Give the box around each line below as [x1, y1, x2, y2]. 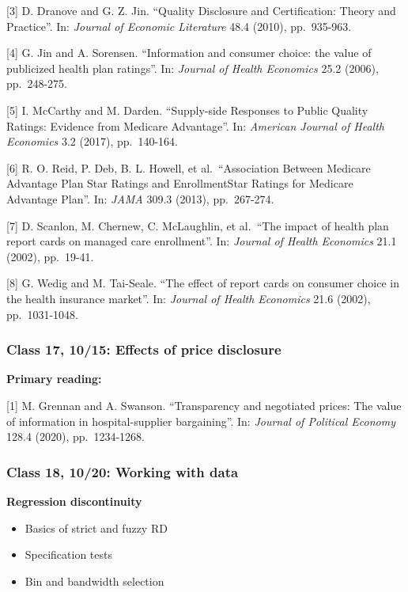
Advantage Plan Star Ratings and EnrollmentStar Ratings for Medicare [6, 175, 353, 192]
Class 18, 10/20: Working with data [6, 461, 239, 481]
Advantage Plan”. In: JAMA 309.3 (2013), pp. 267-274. [6, 190, 274, 207]
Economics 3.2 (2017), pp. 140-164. [6, 133, 178, 150]
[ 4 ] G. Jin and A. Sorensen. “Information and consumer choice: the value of [6, 44, 372, 61]
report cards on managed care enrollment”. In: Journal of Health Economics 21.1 [6, 233, 397, 249]
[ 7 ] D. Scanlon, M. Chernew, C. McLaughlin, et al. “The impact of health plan [6, 217, 389, 233]
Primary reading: [6, 370, 102, 387]
